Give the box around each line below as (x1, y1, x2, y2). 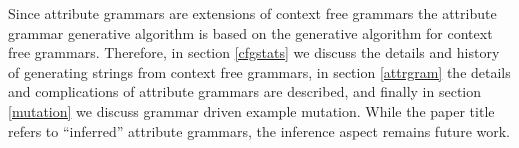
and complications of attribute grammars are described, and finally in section (8, 81, 482, 102)
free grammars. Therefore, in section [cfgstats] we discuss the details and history (8, 42, 500, 63)
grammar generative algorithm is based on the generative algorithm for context (8, 22, 493, 43)
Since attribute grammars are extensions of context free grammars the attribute (8, 3, 497, 23)
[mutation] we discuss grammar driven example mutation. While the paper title (8, 100, 495, 121)
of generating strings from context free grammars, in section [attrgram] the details (8, 61, 511, 82)
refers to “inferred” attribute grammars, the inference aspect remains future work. (8, 120, 511, 141)
